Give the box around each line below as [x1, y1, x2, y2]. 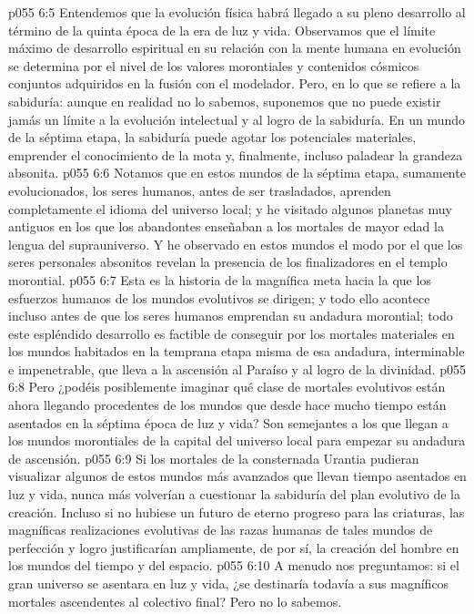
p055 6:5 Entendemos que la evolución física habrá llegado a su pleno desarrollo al [8, 3, 466, 21]
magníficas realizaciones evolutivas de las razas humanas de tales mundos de [8, 520, 433, 539]
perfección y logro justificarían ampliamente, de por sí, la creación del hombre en [8, 537, 459, 557]
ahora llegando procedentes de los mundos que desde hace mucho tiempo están [8, 395, 447, 414]
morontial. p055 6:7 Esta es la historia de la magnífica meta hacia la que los [8, 270, 431, 289]
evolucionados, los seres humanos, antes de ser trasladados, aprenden [8, 180, 391, 200]
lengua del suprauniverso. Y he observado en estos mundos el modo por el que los [8, 234, 463, 253]
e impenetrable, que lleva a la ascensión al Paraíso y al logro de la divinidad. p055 [8, 359, 466, 378]
